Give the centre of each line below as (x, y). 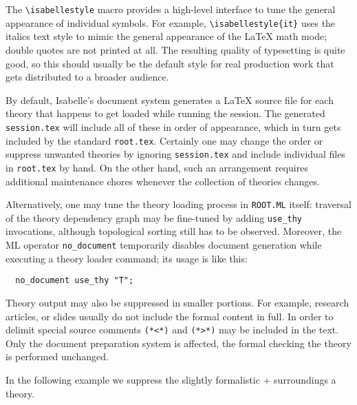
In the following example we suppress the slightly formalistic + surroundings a (171, 379)
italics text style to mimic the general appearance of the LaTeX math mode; (166, 36)
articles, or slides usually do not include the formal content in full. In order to (170, 316)
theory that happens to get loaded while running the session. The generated (165, 113)
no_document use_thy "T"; (75, 281)
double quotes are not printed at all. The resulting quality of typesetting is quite (175, 49)
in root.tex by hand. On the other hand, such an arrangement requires (157, 167)
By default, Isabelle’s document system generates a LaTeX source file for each (170, 100)
